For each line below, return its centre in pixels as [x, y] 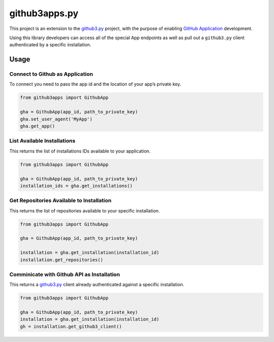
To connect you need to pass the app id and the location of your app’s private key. [95, 84]
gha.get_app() [38, 126]
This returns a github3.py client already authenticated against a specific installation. [97, 285]
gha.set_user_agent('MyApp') [56, 119]
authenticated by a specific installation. [50, 45]
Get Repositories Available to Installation [60, 201]
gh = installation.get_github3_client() [71, 326]
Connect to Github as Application [51, 74]
